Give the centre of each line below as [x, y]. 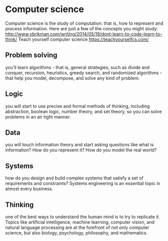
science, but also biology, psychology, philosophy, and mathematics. [76, 233]
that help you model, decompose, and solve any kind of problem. [72, 78]
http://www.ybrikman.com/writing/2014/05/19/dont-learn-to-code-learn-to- [84, 34]
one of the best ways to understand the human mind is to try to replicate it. [82, 217]
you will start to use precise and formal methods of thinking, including [77, 106]
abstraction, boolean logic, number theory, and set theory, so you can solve [83, 111]
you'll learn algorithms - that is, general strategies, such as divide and [77, 67]
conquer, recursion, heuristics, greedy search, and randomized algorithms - [84, 73]
